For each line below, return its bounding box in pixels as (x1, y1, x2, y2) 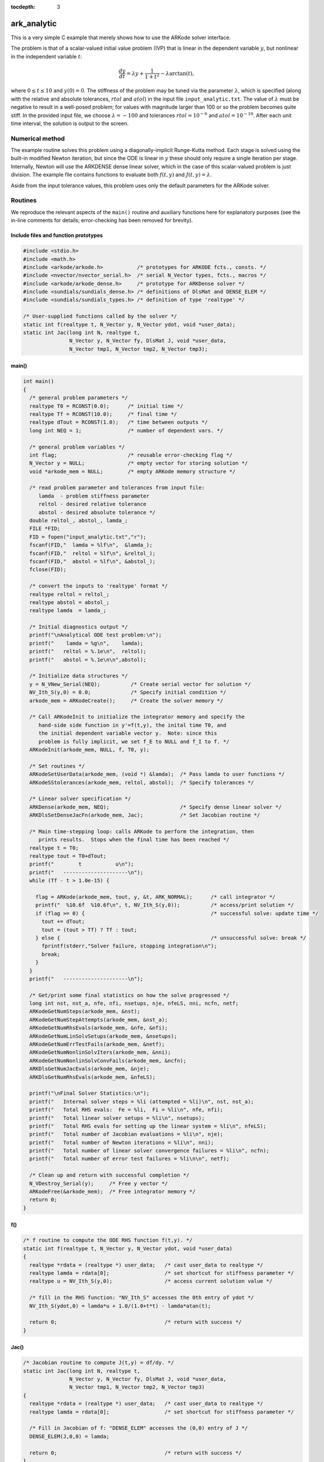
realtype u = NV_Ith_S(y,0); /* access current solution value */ (29, 1278, 273, 1285)
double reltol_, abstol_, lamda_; (29, 518, 128, 524)
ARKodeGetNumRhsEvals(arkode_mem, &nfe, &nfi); (29, 1025, 168, 1032)
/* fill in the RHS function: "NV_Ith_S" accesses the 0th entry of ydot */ (29, 1294, 254, 1301)
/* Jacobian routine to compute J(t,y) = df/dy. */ (23, 1360, 175, 1366)
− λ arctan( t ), (160, 70, 194, 77)
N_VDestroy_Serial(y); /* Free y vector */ (29, 1180, 168, 1187)
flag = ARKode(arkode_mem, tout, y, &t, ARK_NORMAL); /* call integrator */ (35, 894, 276, 900)
